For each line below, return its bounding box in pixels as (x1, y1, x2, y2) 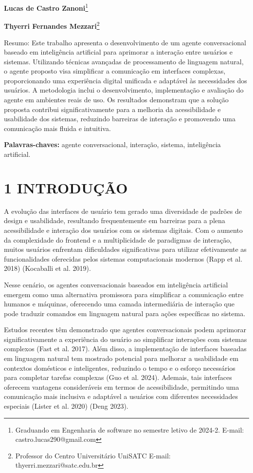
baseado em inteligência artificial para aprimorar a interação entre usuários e (4, 47, 233, 57)
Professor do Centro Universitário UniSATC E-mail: (15, 450, 171, 460)
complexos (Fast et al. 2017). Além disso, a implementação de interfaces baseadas (4, 343, 247, 354)
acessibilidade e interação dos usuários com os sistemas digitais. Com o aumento (4, 225, 243, 235)
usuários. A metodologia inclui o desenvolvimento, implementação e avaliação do (4, 85, 244, 95)
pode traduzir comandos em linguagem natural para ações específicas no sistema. (4, 308, 246, 318)
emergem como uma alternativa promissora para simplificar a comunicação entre (4, 289, 244, 299)
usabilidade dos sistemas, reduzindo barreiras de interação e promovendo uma (4, 114, 235, 124)
